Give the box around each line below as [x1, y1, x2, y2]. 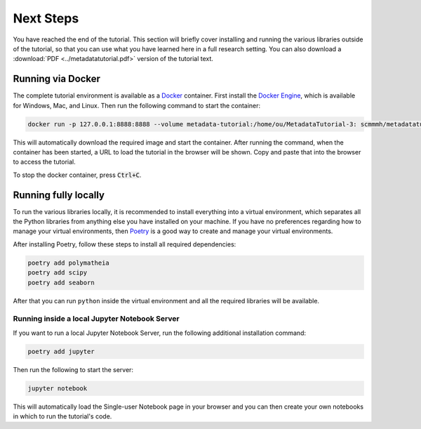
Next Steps [13, 11, 79, 26]
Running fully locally [13, 189, 105, 201]
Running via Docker [13, 73, 101, 85]
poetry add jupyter [27, 348, 95, 355]
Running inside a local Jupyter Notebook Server [13, 314, 180, 324]
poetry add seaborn [27, 278, 95, 286]
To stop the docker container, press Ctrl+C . [13, 171, 142, 179]
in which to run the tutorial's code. [13, 412, 112, 421]
